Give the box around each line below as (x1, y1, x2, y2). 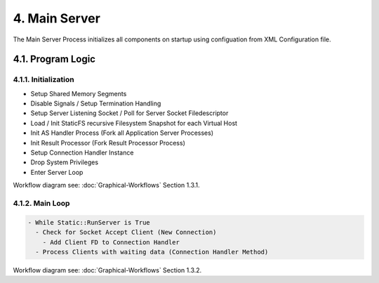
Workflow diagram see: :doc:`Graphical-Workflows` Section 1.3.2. (13, 265, 202, 274)
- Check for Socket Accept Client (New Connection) (35, 228, 217, 237)
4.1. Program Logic (13, 53, 96, 65)
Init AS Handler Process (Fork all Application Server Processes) (30, 129, 214, 137)
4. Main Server (13, 11, 101, 26)
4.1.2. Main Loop (13, 198, 70, 208)
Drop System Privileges (30, 158, 98, 166)
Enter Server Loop (30, 168, 84, 176)
